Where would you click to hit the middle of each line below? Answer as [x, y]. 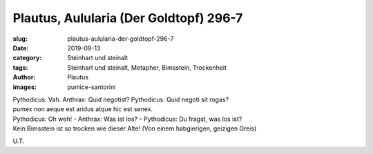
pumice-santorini [92, 87]
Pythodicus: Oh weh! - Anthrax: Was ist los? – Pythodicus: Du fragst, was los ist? [127, 119]
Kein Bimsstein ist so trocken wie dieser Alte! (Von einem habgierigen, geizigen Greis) [135, 128]
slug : [20, 39]
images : [25, 87]
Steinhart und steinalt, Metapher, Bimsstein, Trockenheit [147, 67]
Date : [21, 48]
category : [27, 58]
